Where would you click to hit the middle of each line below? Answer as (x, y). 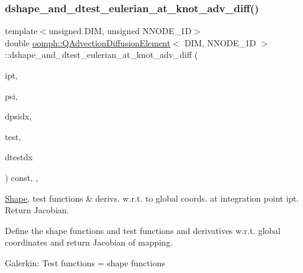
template (21, 31)
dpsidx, (19, 116)
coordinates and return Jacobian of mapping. (89, 242)
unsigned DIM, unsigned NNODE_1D (120, 31)
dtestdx (19, 157)
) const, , (22, 177)
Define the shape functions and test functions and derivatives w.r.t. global (143, 230)
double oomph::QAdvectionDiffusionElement (88, 42)
